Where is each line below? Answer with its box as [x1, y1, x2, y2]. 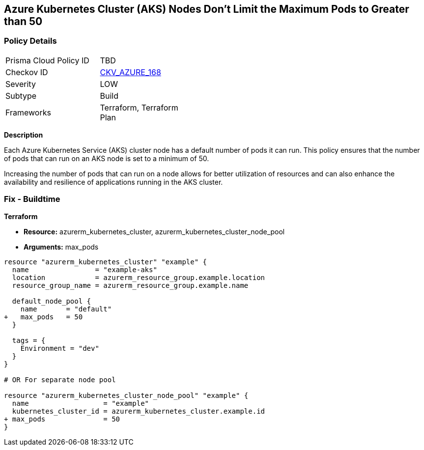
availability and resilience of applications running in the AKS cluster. [4, 177, 223, 186]
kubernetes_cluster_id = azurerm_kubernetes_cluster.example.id [12, 407, 265, 415]
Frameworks [5, 107, 51, 117]
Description [4, 130, 43, 139]
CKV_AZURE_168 [100, 67, 161, 77]
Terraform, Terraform [100, 102, 178, 112]
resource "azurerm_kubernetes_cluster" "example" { [4, 257, 207, 266]
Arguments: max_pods [24, 242, 99, 251]
